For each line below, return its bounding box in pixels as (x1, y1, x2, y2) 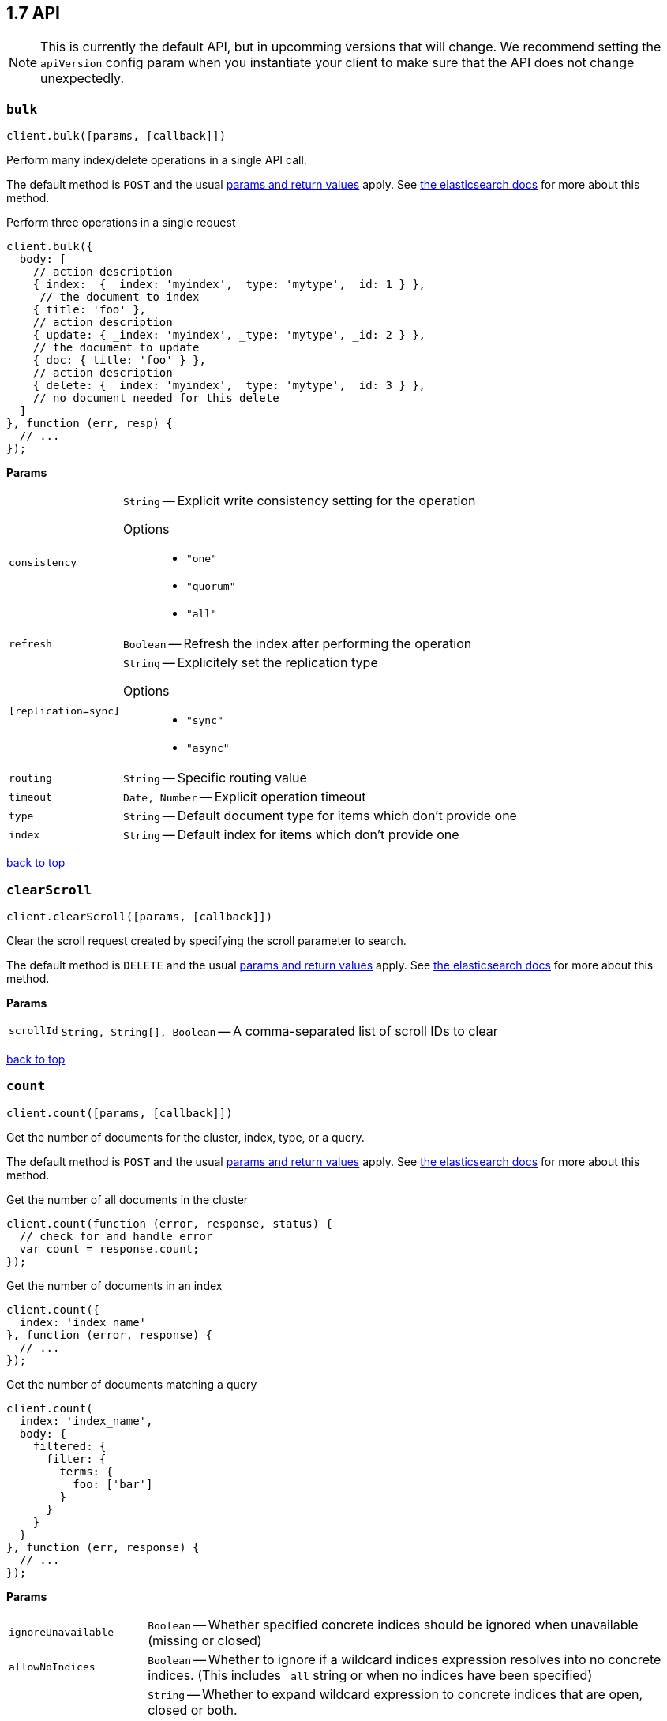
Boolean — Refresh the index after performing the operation (122, 636, 472, 652)
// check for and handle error (19, 1229, 213, 1243)
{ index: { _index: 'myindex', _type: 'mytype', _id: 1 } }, (32, 278, 426, 291)
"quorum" (185, 580, 236, 593)
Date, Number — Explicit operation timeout (122, 789, 366, 805)
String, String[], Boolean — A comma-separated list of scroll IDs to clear (61, 1022, 498, 1039)
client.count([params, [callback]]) (6, 1106, 233, 1119)
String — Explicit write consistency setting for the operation (122, 493, 476, 509)
